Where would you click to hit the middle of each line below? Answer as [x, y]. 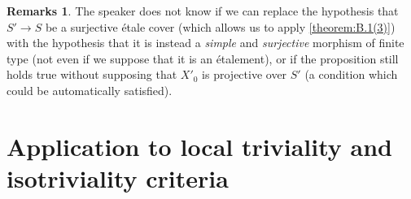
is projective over [245, 74]
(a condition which [351, 74]
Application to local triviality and [199, 146]
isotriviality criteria [118, 177]
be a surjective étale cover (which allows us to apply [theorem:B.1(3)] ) [220, 26]
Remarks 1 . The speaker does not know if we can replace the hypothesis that [203, 11]
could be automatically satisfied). [90, 90]
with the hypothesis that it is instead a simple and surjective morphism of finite [205, 43]
